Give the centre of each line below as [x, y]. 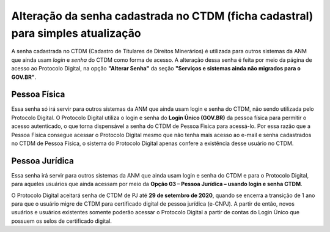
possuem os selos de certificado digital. [62, 221]
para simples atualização [76, 33]
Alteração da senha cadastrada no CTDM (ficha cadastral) [162, 16]
